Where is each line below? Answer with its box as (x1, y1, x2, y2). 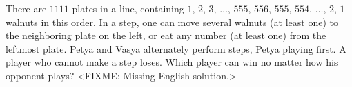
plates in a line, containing (72, 1, 184, 15)
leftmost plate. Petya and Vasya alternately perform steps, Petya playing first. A (6, 41, 346, 55)
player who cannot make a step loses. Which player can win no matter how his (6, 55, 338, 69)
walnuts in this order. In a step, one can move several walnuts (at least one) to (6, 14, 338, 29)
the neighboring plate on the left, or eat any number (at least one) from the (6, 28, 326, 42)
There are (6, 1, 47, 15)
